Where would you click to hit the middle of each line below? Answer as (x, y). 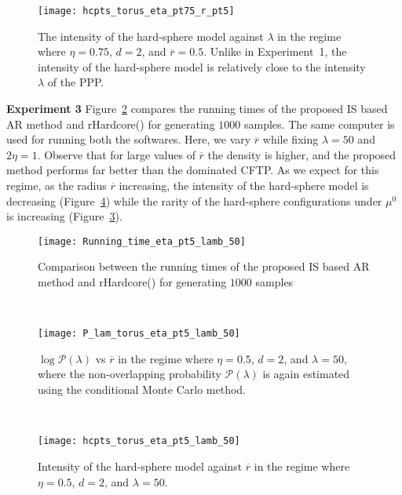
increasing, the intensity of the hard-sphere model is (244, 185)
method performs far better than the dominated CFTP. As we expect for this (193, 170)
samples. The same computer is (319, 124)
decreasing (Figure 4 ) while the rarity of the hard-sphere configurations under (194, 200)
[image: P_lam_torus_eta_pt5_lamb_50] (139, 334)
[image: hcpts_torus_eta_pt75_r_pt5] (136, 11)
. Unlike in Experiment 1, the (275, 51)
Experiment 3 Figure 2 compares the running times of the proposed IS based (197, 109)
